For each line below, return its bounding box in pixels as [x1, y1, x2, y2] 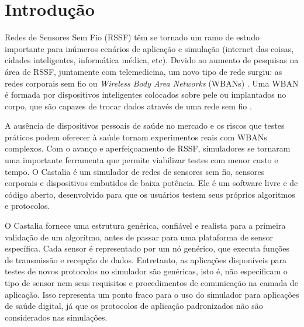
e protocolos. [5, 199, 50, 212]
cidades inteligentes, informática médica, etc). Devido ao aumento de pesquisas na [5, 54, 299, 66]
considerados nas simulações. [5, 311, 108, 323]
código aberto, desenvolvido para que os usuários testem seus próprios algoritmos [5, 188, 295, 200]
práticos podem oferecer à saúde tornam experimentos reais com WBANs [5, 130, 267, 143]
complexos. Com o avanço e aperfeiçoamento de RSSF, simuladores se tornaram [5, 142, 291, 154]
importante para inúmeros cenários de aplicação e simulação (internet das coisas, [5, 42, 294, 54]
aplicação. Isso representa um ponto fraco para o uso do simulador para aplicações [5, 288, 299, 300]
